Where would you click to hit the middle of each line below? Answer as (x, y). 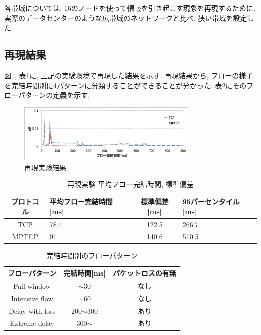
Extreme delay (32, 323)
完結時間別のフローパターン (92, 256)
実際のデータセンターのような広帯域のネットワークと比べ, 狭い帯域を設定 (126, 17)
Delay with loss (32, 311)
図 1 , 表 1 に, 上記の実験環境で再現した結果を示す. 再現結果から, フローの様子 (129, 75)
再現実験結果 (45, 167)
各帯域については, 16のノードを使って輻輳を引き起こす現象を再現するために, (130, 8)
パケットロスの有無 (144, 273)
